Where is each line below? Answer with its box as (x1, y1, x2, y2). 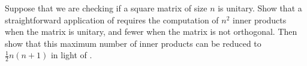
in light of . (50, 49, 92, 61)
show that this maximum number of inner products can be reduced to (5, 37, 261, 49)
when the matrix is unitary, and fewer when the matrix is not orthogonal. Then (5, 25, 297, 38)
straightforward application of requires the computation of (5, 13, 219, 26)
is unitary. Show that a (218, 2, 302, 14)
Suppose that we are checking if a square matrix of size (5, 2, 207, 14)
